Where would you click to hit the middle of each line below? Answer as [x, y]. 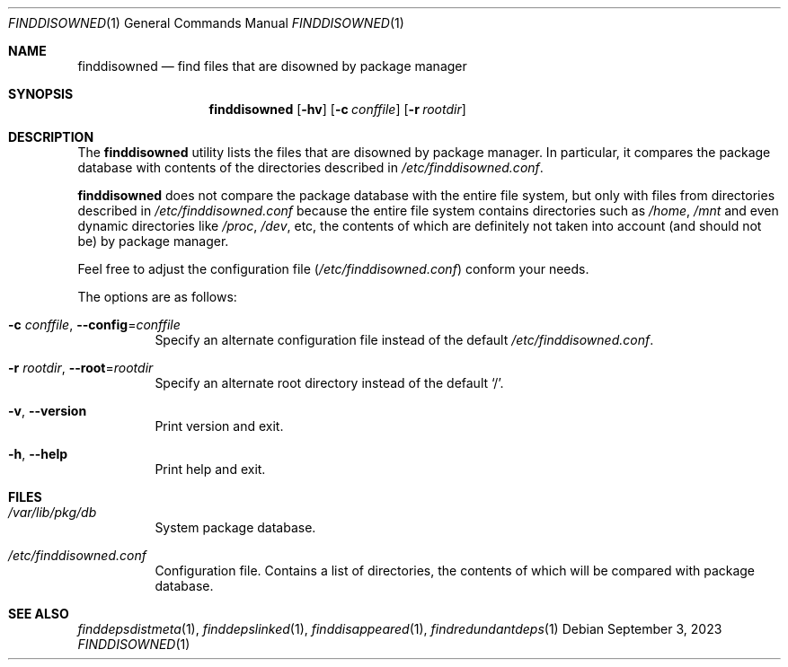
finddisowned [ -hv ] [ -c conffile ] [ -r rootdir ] [337, 109]
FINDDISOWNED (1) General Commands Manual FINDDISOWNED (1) [206, 23]
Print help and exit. [210, 469]
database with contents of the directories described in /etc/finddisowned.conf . [310, 167]
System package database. [235, 527]
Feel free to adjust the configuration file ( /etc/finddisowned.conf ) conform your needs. [333, 269]
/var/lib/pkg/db [53, 512]
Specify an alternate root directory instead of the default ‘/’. [329, 383]
